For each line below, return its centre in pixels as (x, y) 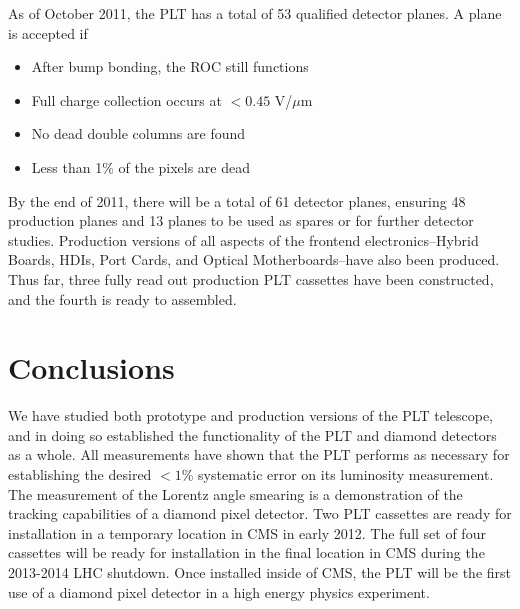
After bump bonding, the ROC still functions (170, 66)
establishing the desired (80, 474)
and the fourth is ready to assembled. (122, 298)
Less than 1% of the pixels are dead (141, 166)
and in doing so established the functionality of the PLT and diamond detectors (252, 434)
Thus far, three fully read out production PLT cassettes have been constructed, (251, 278)
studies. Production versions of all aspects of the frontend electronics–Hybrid (243, 239)
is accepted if (48, 32)
